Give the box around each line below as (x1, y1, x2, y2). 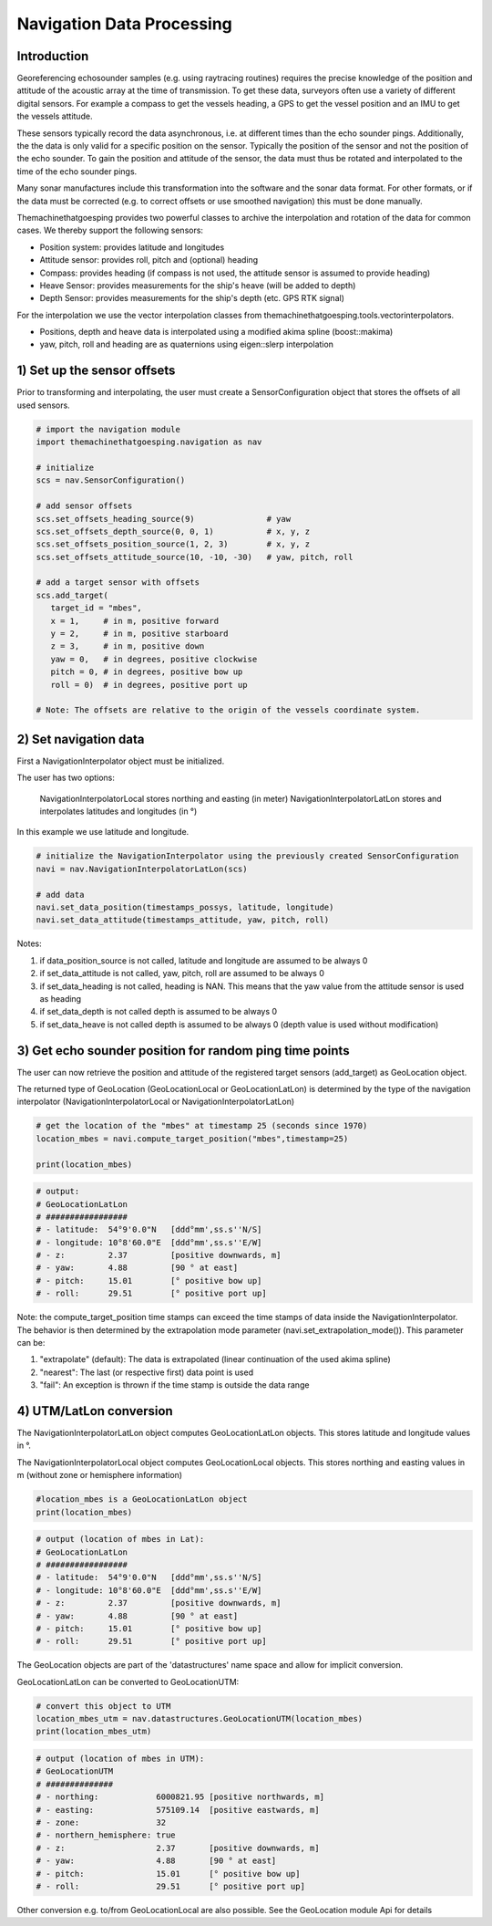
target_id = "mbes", (50, 603, 143, 613)
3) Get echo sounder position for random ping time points (16, 1043, 350, 1058)
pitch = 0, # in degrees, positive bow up (50, 667, 243, 677)
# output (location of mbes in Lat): (36, 1534, 205, 1545)
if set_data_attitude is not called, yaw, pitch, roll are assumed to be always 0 (39, 968, 325, 979)
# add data (36, 890, 85, 900)
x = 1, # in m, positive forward (50, 616, 219, 626)
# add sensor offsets (36, 501, 133, 511)
